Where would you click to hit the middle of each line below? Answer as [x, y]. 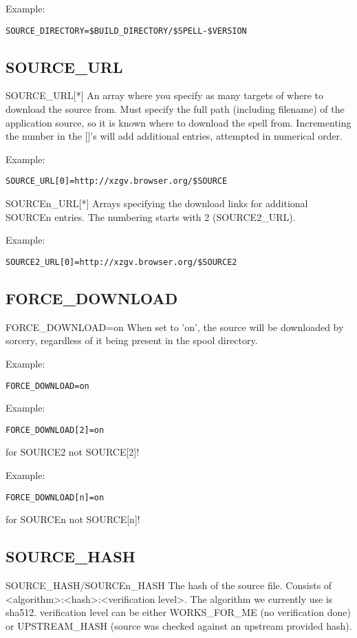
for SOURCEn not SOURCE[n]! [73, 519]
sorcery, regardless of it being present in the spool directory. [132, 340]
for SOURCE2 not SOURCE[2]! [73, 452]
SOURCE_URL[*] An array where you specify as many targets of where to [165, 95]
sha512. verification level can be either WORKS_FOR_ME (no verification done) [178, 612]
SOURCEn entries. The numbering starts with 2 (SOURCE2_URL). [151, 216]
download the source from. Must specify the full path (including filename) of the [175, 109]
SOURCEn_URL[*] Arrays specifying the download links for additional [157, 203]
